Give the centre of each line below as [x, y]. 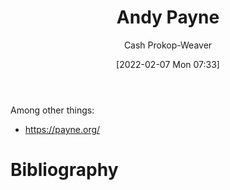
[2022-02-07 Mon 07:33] [168, 64]
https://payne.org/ [62, 129]
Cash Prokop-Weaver [168, 45]
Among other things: [52, 110]
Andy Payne [168, 17]
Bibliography [64, 170]
